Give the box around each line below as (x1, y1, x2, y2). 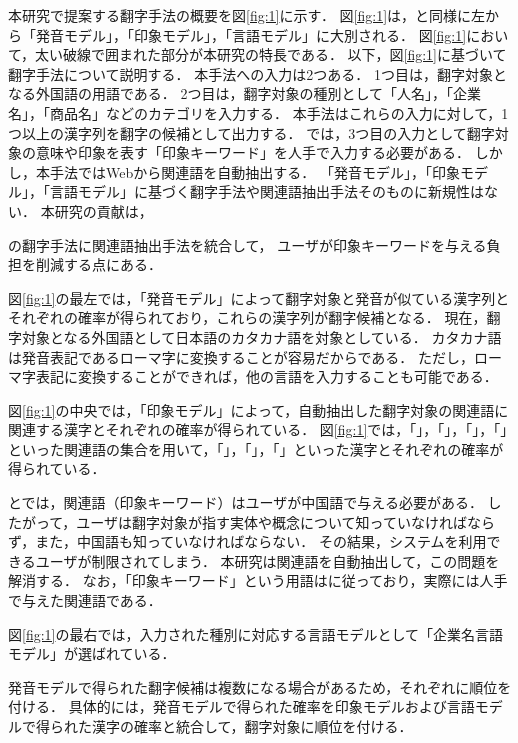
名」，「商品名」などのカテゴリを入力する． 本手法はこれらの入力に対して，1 (8, 102, 509, 123)
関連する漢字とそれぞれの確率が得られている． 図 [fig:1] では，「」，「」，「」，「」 (8, 419, 508, 440)
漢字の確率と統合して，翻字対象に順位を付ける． (91, 716, 413, 736)
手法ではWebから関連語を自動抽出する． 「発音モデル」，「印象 (49, 161, 460, 182)
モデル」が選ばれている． (8, 643, 176, 664)
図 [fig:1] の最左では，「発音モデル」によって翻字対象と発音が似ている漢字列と (8, 287, 510, 308)
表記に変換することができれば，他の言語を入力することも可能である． (35, 366, 498, 387)
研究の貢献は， (54, 200, 153, 221)
